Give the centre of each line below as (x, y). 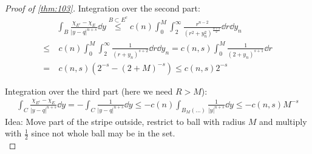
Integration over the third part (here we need (89, 91)
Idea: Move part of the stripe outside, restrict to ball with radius (125, 121)
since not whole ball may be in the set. (103, 133)
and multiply (283, 121)
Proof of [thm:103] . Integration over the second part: (103, 8)
